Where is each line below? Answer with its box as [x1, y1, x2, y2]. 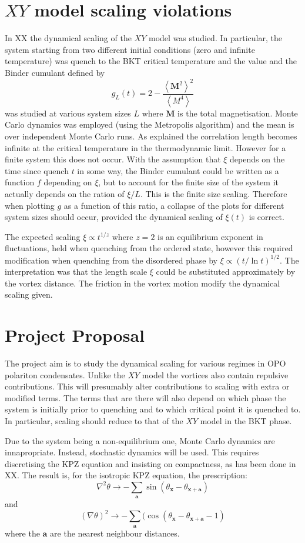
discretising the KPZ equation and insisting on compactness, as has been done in [5, 457, 296, 469]
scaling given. [5, 288, 53, 301]
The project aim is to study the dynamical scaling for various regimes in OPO [5, 357, 286, 369]
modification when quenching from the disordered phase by [5, 254, 217, 266]
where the [5, 527, 40, 539]
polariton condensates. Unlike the [5, 368, 125, 381]
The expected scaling [5, 230, 81, 242]
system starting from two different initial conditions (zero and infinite [5, 43, 255, 55]
